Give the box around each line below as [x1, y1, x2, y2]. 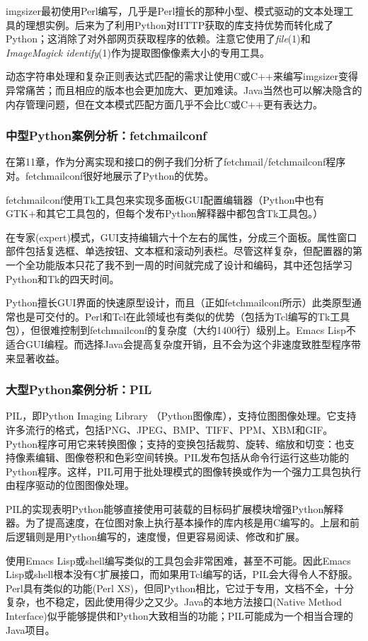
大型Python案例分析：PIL [6, 381, 152, 398]
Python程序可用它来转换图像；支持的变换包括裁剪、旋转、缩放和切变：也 [6, 436, 345, 451]
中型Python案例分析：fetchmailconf [6, 127, 207, 144]
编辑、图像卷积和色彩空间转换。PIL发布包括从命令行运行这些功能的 [35, 450, 350, 465]
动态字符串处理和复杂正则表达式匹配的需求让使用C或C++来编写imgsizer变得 [6, 69, 358, 83]
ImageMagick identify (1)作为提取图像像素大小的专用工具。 [6, 45, 270, 59]
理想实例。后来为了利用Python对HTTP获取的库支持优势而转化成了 [25, 17, 334, 32]
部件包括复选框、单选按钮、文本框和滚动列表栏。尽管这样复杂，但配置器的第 [6, 243, 362, 258]
